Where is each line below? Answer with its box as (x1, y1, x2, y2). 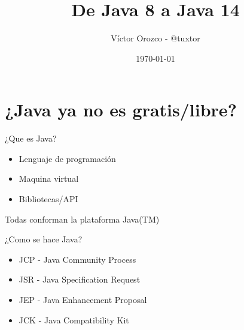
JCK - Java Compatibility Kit (19, 313, 129, 326)
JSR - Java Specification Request (19, 273, 141, 286)
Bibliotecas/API (19, 193, 78, 205)
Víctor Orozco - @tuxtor (111, 32, 200, 44)
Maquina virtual (19, 172, 79, 185)
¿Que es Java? (5, 132, 57, 145)
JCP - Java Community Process (19, 253, 136, 265)
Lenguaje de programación (19, 152, 116, 164)
